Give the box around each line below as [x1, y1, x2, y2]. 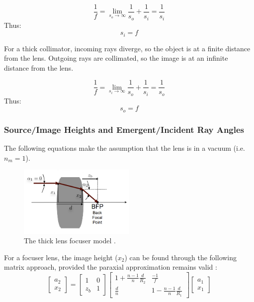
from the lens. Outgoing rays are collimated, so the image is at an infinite [4, 53, 228, 63]
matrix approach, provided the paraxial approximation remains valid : [4, 262, 217, 272]
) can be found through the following [124, 252, 237, 262]
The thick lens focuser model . [24, 235, 116, 246]
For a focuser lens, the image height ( [4, 252, 118, 262]
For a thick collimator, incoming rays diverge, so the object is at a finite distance [4, 43, 251, 53]
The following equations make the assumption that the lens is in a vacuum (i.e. [4, 143, 245, 153]
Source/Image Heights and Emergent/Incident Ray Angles [4, 123, 245, 135]
